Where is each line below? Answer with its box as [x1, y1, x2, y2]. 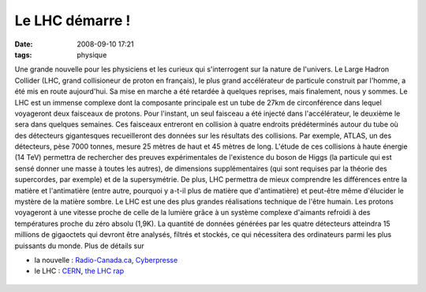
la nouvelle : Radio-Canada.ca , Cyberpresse [34, 255, 178, 264]
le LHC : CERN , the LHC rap [34, 266, 125, 275]
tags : [14, 50, 32, 59]
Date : [14, 39, 33, 49]
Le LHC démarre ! [14, 12, 131, 29]
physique [77, 50, 107, 59]
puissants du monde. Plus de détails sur [14, 241, 145, 250]
